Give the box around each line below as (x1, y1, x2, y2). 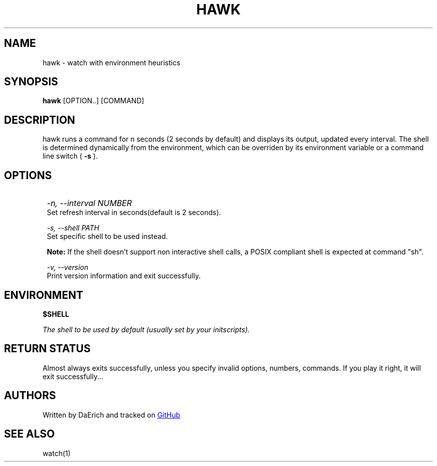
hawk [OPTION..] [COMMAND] (42, 96, 144, 105)
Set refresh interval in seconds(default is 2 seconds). (47, 208, 221, 217)
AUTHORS (4, 389, 56, 402)
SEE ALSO (4, 428, 55, 441)
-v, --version (47, 263, 88, 272)
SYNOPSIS (4, 75, 58, 88)
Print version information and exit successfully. (47, 271, 201, 280)
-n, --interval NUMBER (47, 198, 132, 209)
